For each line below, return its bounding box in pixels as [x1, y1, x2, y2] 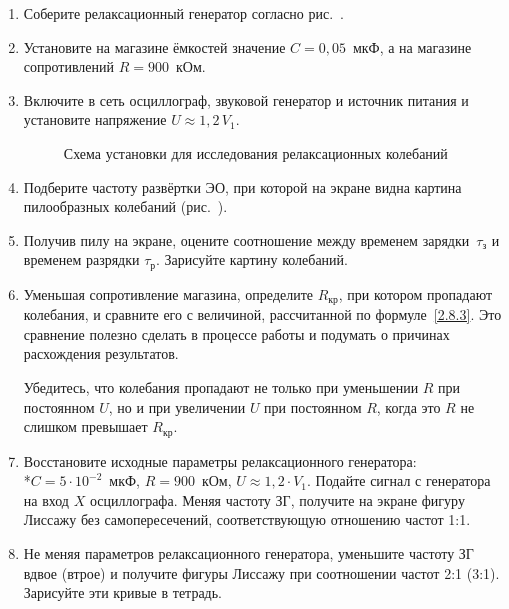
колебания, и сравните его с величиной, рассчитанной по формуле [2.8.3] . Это [23, 304, 502, 325]
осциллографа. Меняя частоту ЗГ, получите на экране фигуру [89, 489, 465, 510]
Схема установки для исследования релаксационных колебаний [63, 142, 448, 163]
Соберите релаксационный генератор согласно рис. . [23, 3, 344, 23]
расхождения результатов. [23, 343, 179, 364]
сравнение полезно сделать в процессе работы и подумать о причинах [23, 323, 450, 344]
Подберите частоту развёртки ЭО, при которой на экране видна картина [23, 176, 462, 197]
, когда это [376, 396, 441, 417]
